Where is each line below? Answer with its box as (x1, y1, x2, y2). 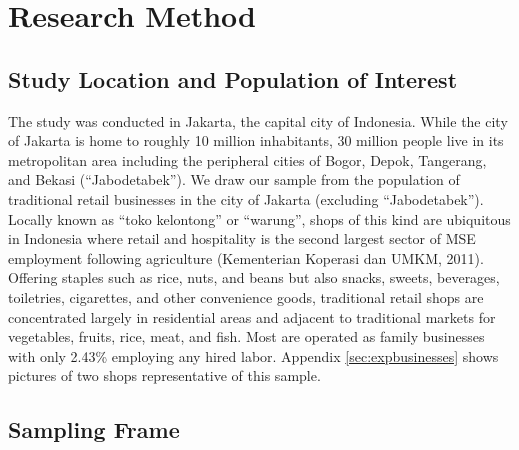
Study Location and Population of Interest (8, 63, 458, 94)
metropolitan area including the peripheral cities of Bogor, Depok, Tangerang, (8, 149, 487, 170)
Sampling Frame (8, 414, 180, 445)
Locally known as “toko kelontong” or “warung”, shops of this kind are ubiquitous (8, 208, 511, 229)
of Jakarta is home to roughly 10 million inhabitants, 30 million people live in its (8, 130, 504, 151)
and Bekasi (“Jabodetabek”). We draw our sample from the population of (8, 169, 460, 190)
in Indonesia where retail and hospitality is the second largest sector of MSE (8, 228, 476, 249)
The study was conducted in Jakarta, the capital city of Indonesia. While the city (8, 110, 508, 131)
